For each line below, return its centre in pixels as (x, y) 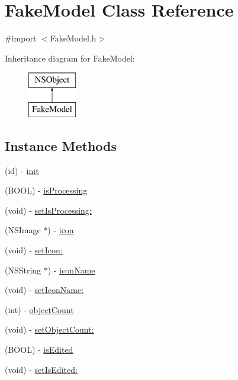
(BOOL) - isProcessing (46, 190)
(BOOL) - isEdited (39, 350)
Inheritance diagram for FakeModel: (70, 58)
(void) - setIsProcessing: (48, 210)
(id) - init (22, 170)
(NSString (23, 270)
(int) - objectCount (39, 309)
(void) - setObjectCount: (49, 329)
